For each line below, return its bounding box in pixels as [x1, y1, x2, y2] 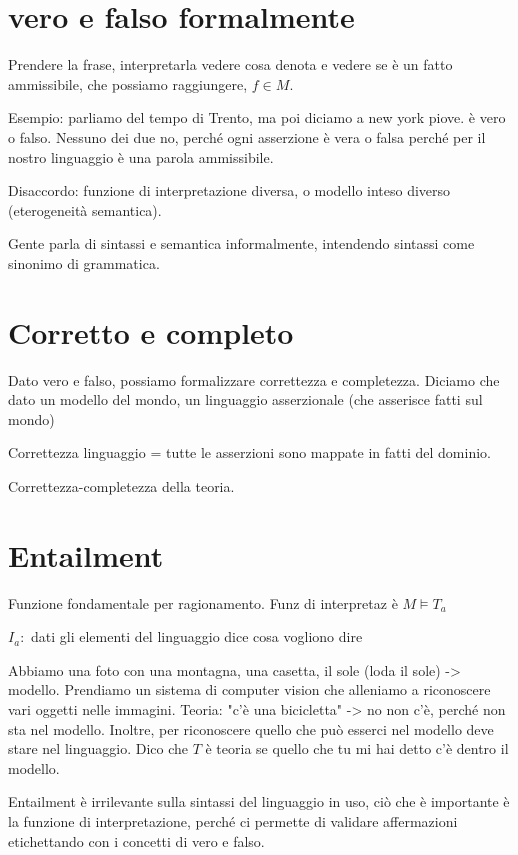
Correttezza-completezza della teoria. [8, 475, 235, 496]
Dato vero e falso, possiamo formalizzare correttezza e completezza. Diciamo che [8, 369, 500, 390]
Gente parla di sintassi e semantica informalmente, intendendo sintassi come [8, 233, 475, 254]
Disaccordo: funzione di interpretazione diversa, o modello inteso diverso [8, 180, 451, 201]
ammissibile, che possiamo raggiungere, [8, 73, 248, 94]
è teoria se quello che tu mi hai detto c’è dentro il [205, 738, 509, 759]
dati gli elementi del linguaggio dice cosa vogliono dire [31, 626, 363, 647]
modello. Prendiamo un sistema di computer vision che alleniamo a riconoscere [8, 679, 491, 700]
